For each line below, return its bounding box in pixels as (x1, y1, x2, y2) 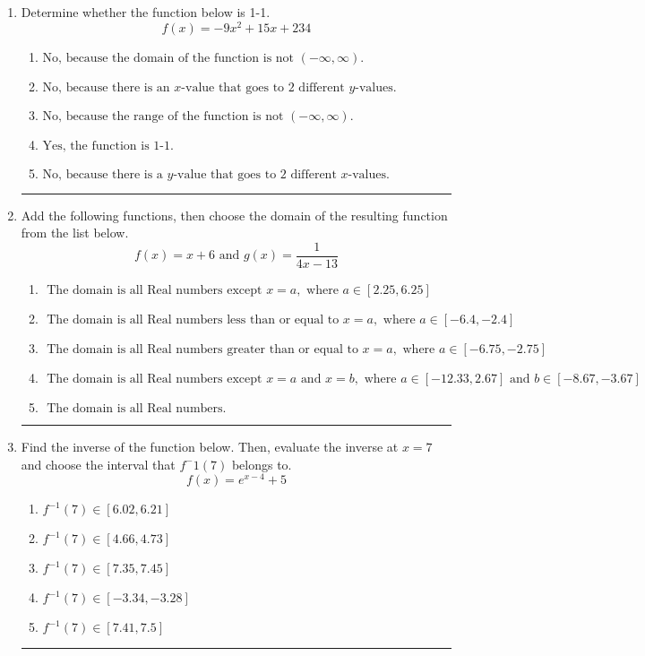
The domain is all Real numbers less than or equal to (47, 313, 340, 326)
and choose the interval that (21, 454, 176, 473)
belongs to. (231, 454, 292, 473)
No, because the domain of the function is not (42, 51, 295, 65)
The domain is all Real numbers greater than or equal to (47, 342, 358, 356)
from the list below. (21, 223, 129, 242)
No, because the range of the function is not (42, 109, 284, 123)
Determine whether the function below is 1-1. (21, 3, 271, 21)
